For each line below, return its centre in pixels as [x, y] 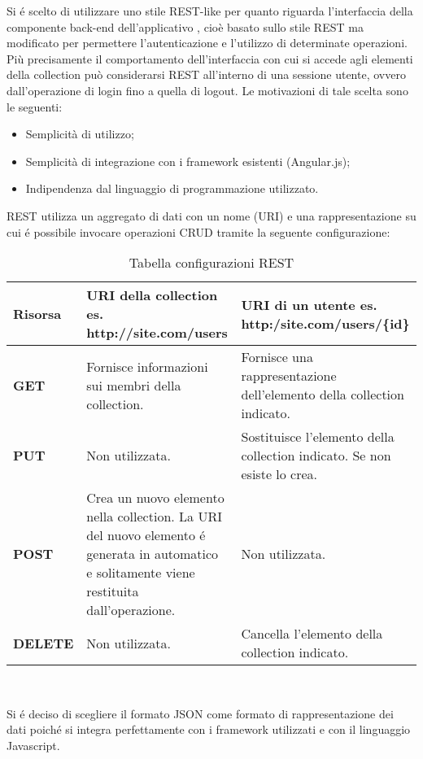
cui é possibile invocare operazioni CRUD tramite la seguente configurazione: [198, 231]
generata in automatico [153, 554]
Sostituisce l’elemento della [318, 437]
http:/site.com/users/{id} [325, 323]
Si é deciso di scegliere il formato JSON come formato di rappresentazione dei [200, 713]
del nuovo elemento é [146, 535]
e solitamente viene [141, 573]
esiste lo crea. [279, 474]
